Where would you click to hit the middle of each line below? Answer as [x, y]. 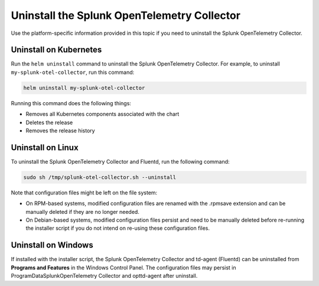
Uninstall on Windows [52, 245]
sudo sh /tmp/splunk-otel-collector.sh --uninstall [100, 177]
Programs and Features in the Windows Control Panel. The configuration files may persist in [123, 267]
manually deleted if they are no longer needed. [83, 212]
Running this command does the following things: [71, 103]
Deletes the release [49, 122]
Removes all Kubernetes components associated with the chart [102, 114]
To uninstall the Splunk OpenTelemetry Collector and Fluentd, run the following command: [120, 161]
